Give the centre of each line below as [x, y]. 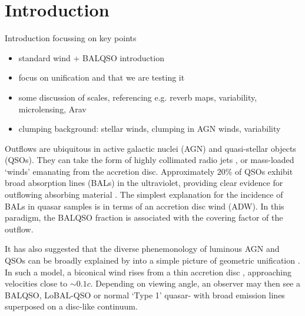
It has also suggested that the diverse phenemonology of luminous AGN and [142, 249]
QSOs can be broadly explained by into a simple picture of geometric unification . [152, 260]
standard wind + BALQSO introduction [91, 57]
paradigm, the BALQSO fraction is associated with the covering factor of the [144, 217]
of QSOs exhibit [264, 171]
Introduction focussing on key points [71, 38]
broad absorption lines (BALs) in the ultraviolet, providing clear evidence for [144, 183]
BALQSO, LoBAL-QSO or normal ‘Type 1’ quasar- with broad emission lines [145, 295]
